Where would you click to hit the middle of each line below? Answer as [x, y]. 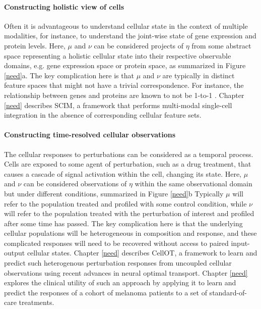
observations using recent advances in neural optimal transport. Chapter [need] [126, 272]
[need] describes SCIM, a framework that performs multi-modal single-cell [118, 105]
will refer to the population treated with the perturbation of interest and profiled [129, 213]
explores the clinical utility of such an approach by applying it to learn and [120, 282]
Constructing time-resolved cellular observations [90, 135]
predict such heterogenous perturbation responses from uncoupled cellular [118, 263]
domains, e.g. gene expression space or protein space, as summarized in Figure [125, 65]
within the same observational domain [193, 184]
